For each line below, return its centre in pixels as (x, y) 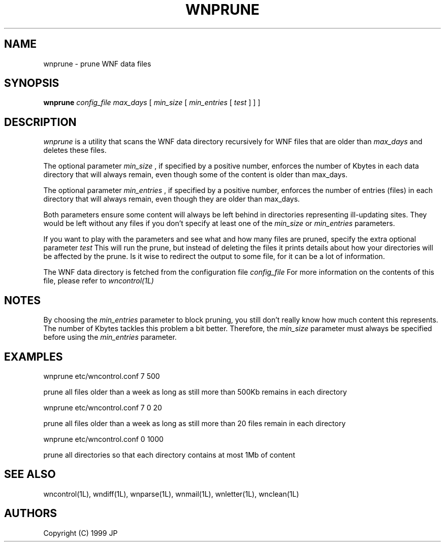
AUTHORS (31, 513)
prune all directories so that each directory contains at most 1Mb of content (169, 455)
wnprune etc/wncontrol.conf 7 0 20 (103, 407)
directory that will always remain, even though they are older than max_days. (172, 199)
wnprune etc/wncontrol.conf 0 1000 (103, 439)
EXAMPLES (34, 357)
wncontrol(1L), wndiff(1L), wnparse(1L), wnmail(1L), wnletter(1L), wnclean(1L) (171, 494)
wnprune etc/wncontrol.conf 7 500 (102, 376)
